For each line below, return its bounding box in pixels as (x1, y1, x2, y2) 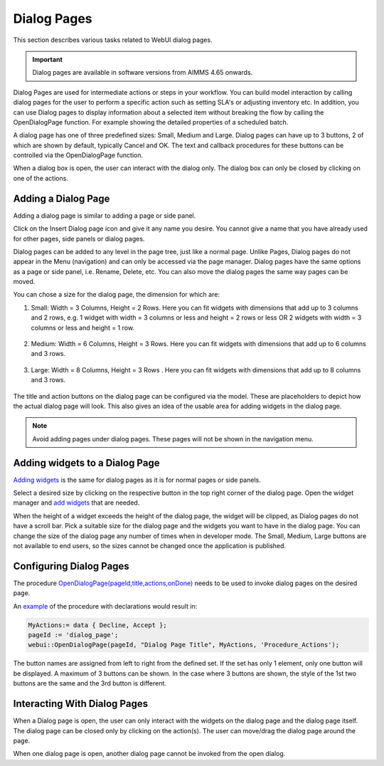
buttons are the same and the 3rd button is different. (13, 679, 167, 688)
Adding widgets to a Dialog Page (13, 456, 160, 469)
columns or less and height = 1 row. (31, 323, 135, 332)
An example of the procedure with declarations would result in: (13, 602, 198, 610)
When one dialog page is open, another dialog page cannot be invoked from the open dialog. (13, 750, 286, 758)
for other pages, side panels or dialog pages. (13, 234, 145, 243)
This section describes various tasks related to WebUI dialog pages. (13, 36, 213, 44)
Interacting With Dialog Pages (13, 698, 149, 710)
